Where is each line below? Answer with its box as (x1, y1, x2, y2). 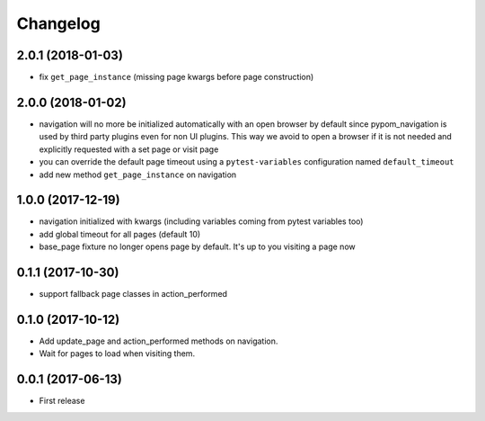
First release (39, 396, 85, 407)
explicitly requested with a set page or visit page (39, 144, 219, 155)
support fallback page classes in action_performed (39, 289, 228, 300)
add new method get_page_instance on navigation (39, 169, 237, 180)
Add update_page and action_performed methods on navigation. (39, 336, 278, 346)
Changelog (16, 13, 101, 33)
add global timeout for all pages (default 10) (39, 228, 201, 239)
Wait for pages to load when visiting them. (39, 348, 196, 359)
